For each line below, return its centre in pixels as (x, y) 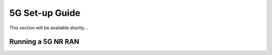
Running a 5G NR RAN (44, 42)
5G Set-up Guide (45, 13)
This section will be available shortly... (49, 28)
